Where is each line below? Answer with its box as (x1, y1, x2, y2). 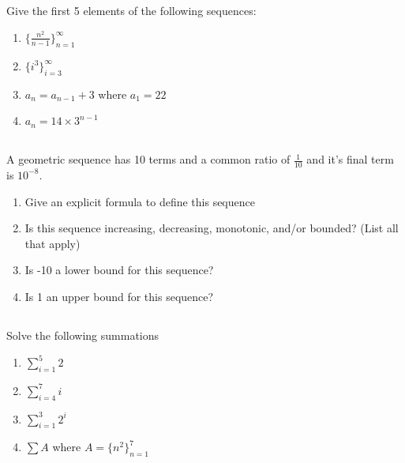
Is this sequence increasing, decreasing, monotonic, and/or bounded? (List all (24, 220, 399, 236)
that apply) (24, 235, 81, 251)
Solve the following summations (6, 326, 159, 343)
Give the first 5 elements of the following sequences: (6, 2, 257, 19)
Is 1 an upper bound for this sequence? (24, 288, 214, 304)
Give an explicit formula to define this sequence (24, 193, 255, 209)
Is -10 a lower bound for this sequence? (24, 262, 214, 278)
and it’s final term (306, 151, 394, 168)
